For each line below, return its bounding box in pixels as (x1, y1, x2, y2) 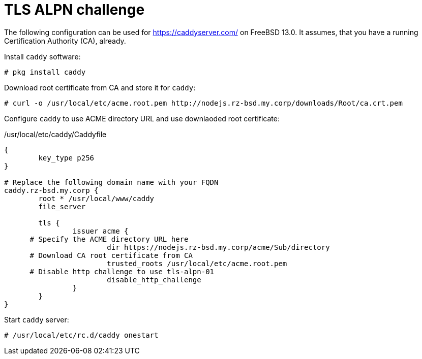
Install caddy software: (4, 52, 81, 61)
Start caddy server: (4, 315, 69, 324)
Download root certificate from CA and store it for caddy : (4, 83, 196, 92)
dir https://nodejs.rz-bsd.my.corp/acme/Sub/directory (107, 243, 330, 251)
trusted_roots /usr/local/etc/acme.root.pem (107, 259, 287, 268)
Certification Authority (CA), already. (4, 36, 126, 45)
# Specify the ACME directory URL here (29, 235, 189, 243)
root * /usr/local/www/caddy (38, 194, 155, 203)
